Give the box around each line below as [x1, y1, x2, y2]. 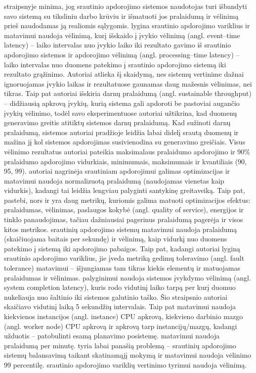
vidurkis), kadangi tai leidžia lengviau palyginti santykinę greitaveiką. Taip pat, [4, 185, 245, 195]
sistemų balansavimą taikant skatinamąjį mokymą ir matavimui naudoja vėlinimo [4, 350, 252, 360]
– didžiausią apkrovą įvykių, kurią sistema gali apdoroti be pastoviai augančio [4, 97, 240, 108]
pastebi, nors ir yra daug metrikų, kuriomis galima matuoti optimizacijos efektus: [4, 194, 251, 205]
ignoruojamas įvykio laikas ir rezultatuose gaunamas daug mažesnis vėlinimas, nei [4, 78, 252, 89]
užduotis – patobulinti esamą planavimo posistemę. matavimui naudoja [4, 330, 220, 341]
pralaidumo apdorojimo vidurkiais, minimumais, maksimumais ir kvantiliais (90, [4, 156, 247, 166]
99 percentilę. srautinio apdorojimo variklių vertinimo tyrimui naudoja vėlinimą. [4, 359, 247, 370]
